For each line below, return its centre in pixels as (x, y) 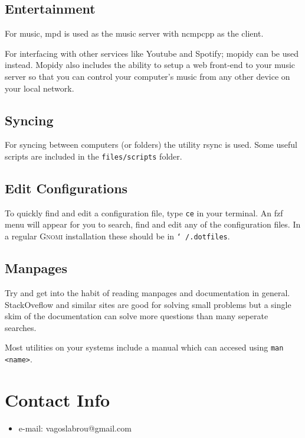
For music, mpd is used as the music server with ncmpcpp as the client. (134, 33)
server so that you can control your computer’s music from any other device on (147, 76)
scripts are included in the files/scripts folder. (94, 156)
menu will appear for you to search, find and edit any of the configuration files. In (153, 224)
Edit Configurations (66, 188)
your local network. (40, 88)
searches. (21, 327)
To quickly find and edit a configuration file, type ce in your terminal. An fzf (144, 212)
